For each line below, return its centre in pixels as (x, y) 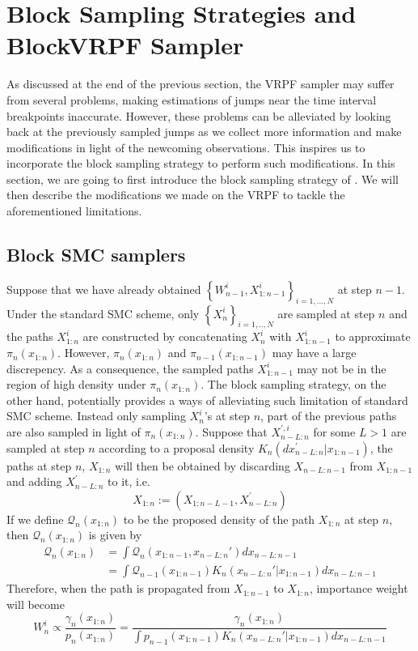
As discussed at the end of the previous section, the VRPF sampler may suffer (201, 84)
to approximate (373, 336)
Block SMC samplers (96, 255)
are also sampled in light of (74, 432)
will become (36, 604)
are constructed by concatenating (165, 336)
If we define (35, 519)
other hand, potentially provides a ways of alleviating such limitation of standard (207, 400)
